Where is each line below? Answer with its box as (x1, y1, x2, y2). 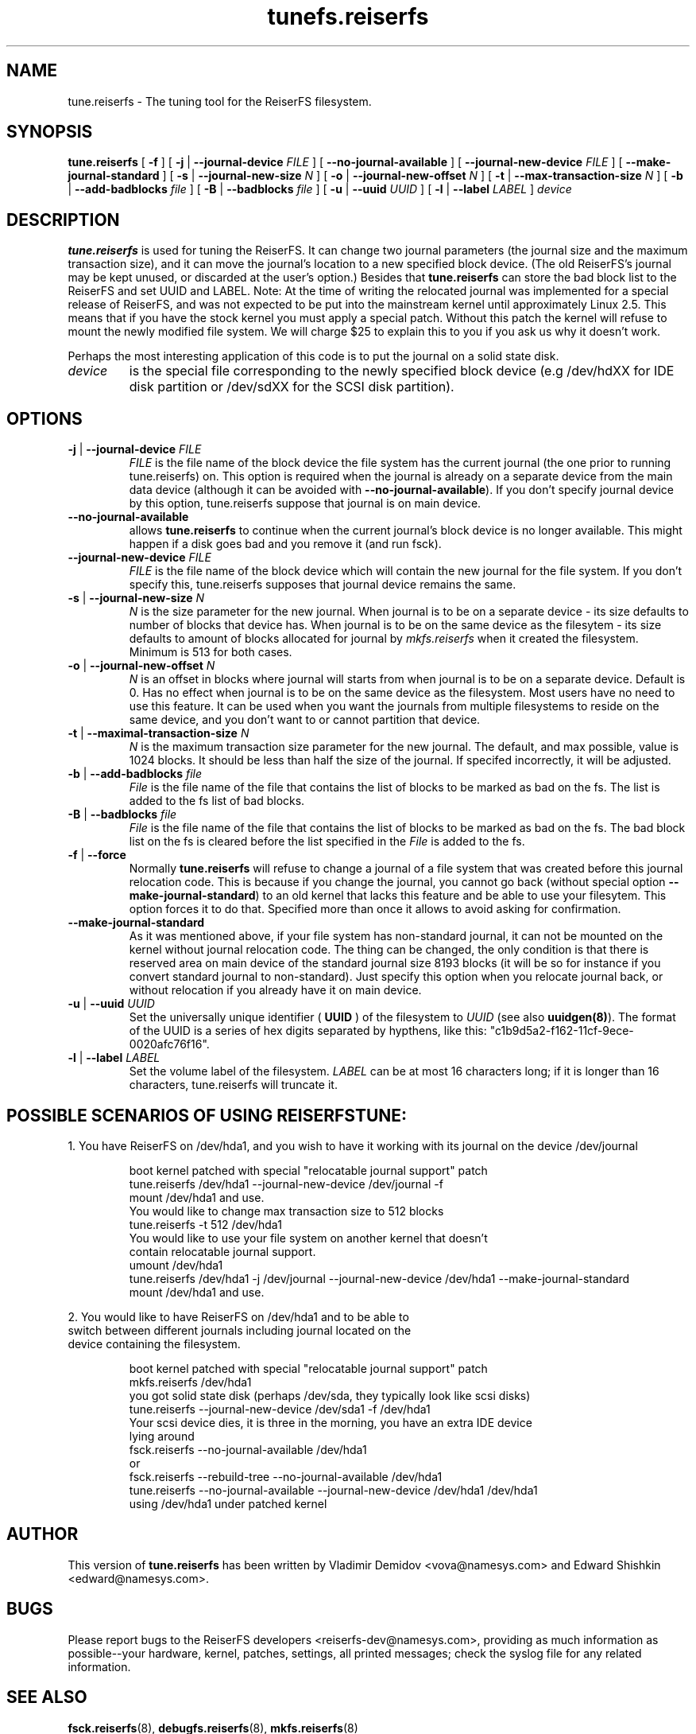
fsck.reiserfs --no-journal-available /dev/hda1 (129, 1442, 367, 1456)
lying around (129, 1429, 195, 1443)
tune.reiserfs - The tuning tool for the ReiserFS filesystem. (68, 94, 372, 108)
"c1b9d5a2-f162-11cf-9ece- (489, 1024, 634, 1038)
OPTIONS (6, 408, 83, 429)
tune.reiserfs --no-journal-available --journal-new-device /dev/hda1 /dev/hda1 (129, 1483, 538, 1497)
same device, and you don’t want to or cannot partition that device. (129, 713, 481, 727)
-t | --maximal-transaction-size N (68, 726, 249, 741)
